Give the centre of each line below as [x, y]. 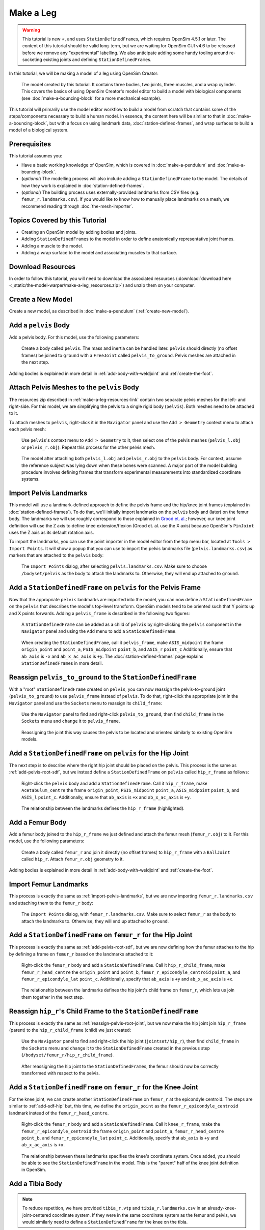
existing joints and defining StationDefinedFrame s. [97, 60]
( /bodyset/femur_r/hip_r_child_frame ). [67, 1055]
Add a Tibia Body [36, 1184]
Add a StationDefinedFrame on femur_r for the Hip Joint [101, 935]
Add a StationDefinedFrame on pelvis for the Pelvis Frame [105, 587]
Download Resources [42, 266]
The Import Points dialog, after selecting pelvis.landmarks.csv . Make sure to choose [114, 566]
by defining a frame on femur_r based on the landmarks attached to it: [81, 954]
